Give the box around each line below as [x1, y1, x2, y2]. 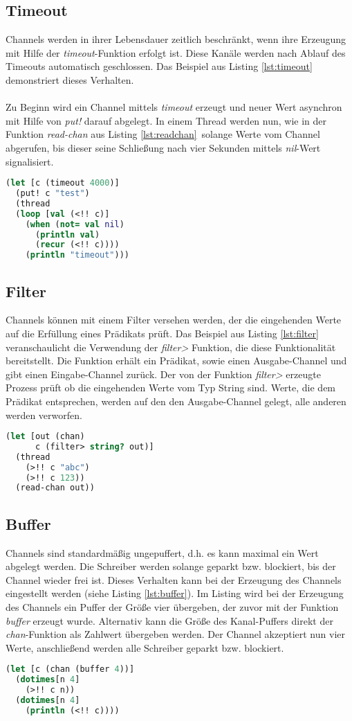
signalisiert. [6, 154, 54, 168]
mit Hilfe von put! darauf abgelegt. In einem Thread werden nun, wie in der [6, 113, 327, 127]
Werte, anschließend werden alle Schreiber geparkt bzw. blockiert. [6, 640, 284, 655]
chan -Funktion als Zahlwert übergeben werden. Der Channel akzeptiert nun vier [6, 627, 345, 641]
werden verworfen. [6, 407, 82, 422]
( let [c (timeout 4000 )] [6, 178, 120, 188]
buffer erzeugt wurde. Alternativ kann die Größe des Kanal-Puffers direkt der [6, 613, 333, 627]
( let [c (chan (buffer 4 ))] [6, 664, 135, 675]
